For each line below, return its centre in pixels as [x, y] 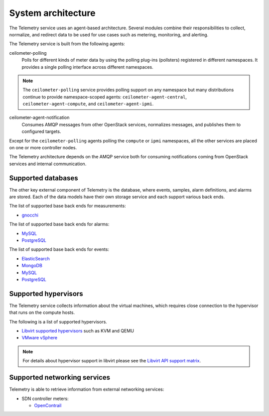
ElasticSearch [36, 258]
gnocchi [30, 215]
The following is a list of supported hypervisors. [58, 321]
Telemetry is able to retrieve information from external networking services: [87, 389]
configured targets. [41, 131]
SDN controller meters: [45, 399]
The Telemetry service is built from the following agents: [67, 44]
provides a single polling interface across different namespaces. [88, 67]
